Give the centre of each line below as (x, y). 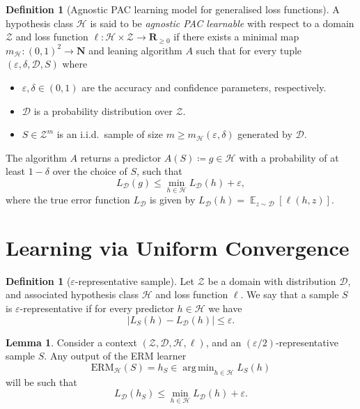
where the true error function (68, 200)
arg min (198, 368)
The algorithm (36, 157)
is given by (172, 200)
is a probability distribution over (103, 110)
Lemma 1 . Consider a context (71, 342)
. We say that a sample (290, 294)
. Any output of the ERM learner (115, 356)
